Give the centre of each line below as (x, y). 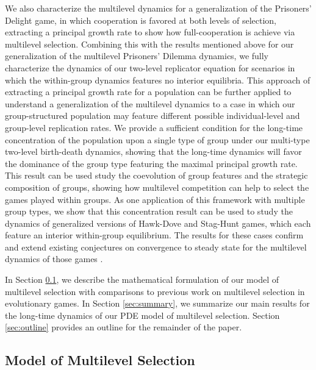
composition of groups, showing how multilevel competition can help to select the (157, 187)
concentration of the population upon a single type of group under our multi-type (157, 139)
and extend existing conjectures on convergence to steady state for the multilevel (156, 247)
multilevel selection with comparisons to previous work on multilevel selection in (155, 291)
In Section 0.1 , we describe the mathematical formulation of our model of (142, 279)
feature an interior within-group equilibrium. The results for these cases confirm (154, 235)
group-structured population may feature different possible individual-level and (153, 116)
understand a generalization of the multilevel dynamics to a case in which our (150, 103)
